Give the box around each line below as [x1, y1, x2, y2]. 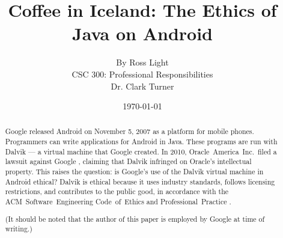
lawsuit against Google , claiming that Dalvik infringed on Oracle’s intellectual [5, 156, 252, 166]
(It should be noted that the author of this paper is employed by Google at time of [5, 213, 265, 224]
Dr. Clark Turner [111, 79, 174, 92]
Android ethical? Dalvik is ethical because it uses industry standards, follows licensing [5, 176, 275, 186]
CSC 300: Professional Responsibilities [72, 67, 213, 80]
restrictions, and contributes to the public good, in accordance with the [5, 186, 229, 197]
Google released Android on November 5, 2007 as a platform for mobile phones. [5, 126, 254, 136]
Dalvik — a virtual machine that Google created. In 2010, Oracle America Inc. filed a [5, 146, 277, 156]
